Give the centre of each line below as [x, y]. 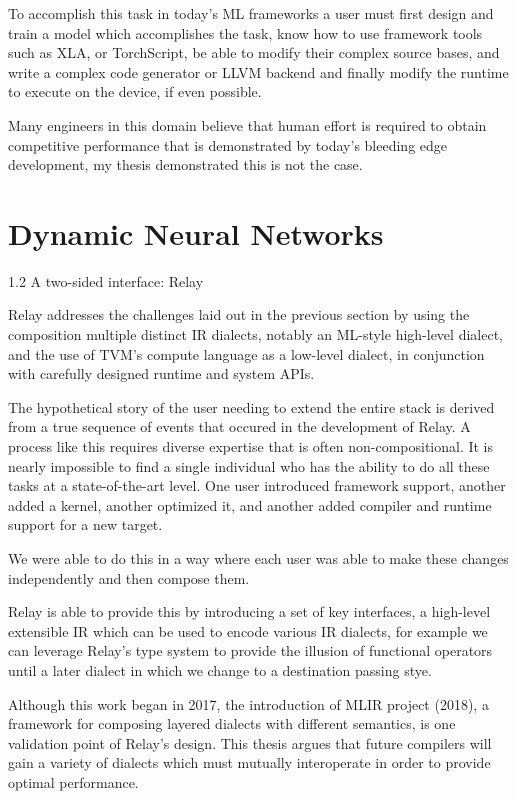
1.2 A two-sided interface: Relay [106, 280]
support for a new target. [85, 524]
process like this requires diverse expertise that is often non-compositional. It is [251, 446]
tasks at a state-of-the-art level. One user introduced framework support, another [257, 485]
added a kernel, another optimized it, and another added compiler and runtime [250, 504]
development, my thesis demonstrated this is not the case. [185, 164]
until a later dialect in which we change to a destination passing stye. [220, 669]
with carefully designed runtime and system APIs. [161, 373]
